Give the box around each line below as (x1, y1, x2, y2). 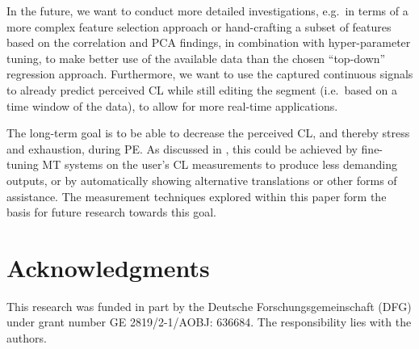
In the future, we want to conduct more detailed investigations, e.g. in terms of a (6, 2, 409, 19)
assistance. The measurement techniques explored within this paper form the (6, 187, 387, 204)
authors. (6, 330, 47, 347)
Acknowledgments (6, 250, 210, 284)
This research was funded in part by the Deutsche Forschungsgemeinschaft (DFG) (6, 297, 412, 314)
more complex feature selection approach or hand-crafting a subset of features (6, 18, 392, 35)
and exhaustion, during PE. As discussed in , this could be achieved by (6, 140, 358, 157)
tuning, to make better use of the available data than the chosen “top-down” (6, 49, 386, 66)
